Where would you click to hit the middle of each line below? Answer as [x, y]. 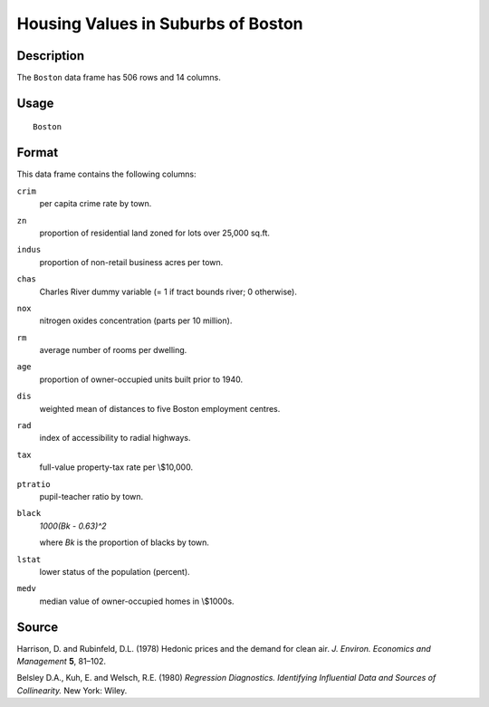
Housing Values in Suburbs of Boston [160, 24]
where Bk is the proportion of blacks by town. [125, 542]
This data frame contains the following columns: [106, 174]
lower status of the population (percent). [115, 571]
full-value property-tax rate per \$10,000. [116, 467]
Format [38, 153]
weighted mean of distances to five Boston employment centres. [160, 408]
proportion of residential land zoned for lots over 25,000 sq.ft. [155, 233]
